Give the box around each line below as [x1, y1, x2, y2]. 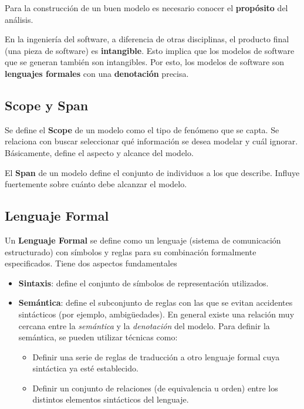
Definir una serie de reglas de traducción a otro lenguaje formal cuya [32, 350, 280, 363]
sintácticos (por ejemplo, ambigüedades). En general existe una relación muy [18, 307, 295, 320]
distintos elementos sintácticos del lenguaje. [32, 393, 189, 405]
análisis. [5, 13, 33, 25]
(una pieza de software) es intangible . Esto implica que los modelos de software [5, 44, 295, 56]
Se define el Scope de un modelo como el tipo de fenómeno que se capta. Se [5, 123, 279, 136]
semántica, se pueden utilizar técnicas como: [18, 331, 178, 343]
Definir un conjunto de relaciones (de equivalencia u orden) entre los [32, 381, 278, 394]
